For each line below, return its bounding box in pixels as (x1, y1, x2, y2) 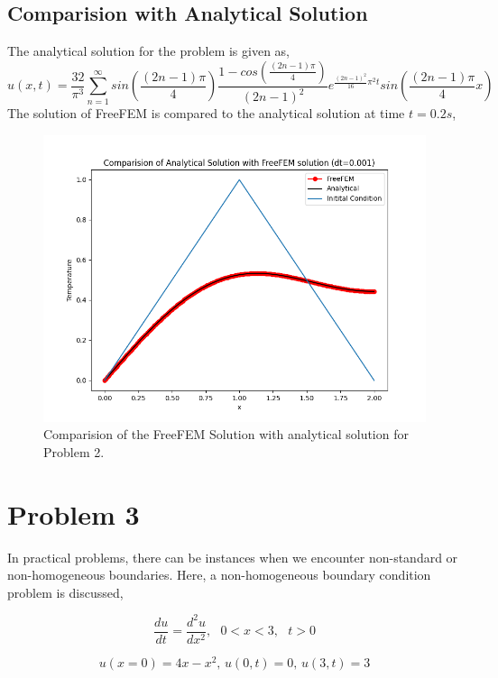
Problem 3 (7, 495, 140, 532)
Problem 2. (43, 442, 105, 461)
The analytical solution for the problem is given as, (7, 41, 290, 60)
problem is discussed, (7, 582, 124, 601)
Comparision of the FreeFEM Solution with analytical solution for (43, 425, 409, 444)
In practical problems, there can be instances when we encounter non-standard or (7, 547, 458, 566)
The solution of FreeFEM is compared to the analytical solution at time (7, 104, 405, 123)
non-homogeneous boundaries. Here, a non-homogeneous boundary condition (7, 565, 431, 584)
